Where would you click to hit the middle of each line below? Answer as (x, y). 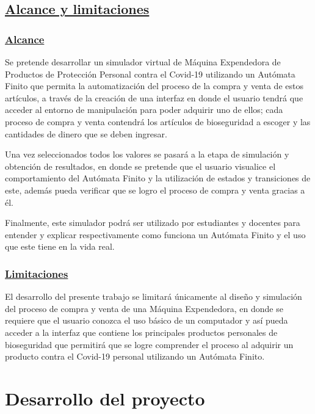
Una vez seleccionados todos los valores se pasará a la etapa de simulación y (147, 154)
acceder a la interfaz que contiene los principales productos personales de (141, 332)
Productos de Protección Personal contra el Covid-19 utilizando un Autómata (150, 74)
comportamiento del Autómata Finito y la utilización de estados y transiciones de (158, 178)
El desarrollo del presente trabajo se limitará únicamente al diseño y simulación (154, 296)
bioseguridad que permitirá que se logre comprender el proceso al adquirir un (149, 344)
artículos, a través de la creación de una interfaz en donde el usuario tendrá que (154, 97)
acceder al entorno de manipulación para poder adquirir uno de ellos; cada (144, 110)
